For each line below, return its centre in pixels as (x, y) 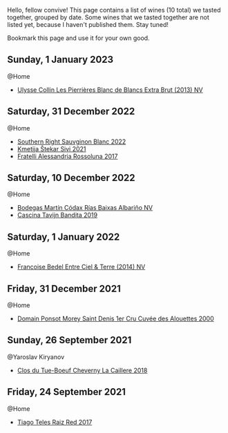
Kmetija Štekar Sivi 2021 (51, 148)
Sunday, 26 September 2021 (69, 340)
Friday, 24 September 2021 (67, 392)
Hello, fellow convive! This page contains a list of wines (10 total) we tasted (114, 10)
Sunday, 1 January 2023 (60, 60)
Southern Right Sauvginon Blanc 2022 (72, 142)
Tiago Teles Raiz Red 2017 (55, 422)
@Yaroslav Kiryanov (36, 357)
